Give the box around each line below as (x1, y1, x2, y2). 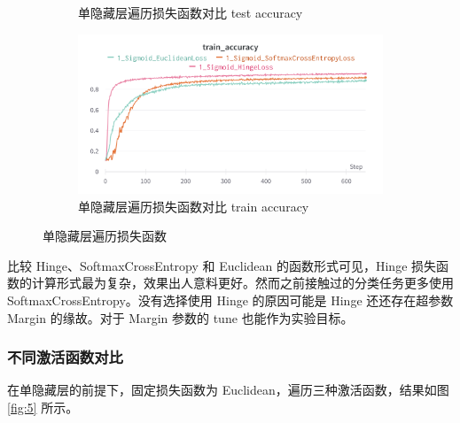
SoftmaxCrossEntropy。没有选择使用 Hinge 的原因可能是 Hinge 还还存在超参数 (7, 290, 454, 309)
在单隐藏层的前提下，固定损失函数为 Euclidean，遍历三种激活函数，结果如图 (7, 381, 449, 399)
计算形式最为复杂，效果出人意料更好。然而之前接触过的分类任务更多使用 (31, 273, 454, 292)
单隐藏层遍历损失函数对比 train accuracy (78, 196, 309, 215)
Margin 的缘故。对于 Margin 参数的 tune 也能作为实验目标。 (7, 308, 354, 327)
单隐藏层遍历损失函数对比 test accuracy (78, 4, 303, 21)
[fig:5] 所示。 (7, 397, 79, 416)
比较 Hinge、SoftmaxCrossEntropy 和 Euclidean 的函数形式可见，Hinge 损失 (7, 256, 437, 274)
